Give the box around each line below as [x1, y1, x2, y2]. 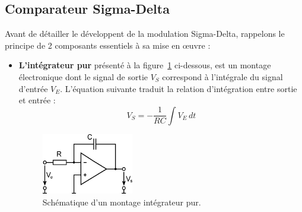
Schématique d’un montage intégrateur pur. [42, 196, 201, 208]
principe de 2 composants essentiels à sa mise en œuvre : [5, 39, 211, 51]
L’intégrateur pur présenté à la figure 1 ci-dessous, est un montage [18, 59, 271, 71]
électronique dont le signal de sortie [18, 70, 148, 83]
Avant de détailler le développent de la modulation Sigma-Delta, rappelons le [5, 27, 285, 40]
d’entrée [18, 82, 48, 94]
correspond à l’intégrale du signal [162, 70, 283, 83]
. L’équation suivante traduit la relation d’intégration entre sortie [60, 82, 297, 94]
